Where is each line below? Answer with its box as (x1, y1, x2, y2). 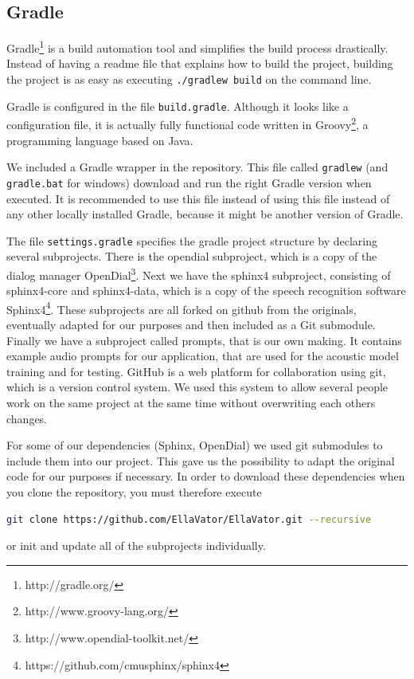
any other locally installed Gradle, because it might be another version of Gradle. (6, 206, 404, 222)
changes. (6, 410, 48, 426)
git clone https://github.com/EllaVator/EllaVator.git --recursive (6, 513, 372, 525)
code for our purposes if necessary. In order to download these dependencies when (6, 468, 405, 485)
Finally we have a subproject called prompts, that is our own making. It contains (6, 332, 402, 348)
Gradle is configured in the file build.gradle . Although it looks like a (6, 97, 349, 114)
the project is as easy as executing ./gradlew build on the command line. (6, 71, 372, 88)
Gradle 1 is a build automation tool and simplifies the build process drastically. (6, 37, 389, 56)
